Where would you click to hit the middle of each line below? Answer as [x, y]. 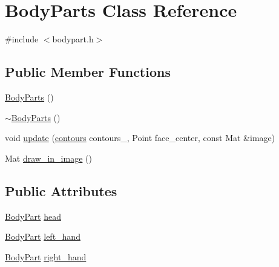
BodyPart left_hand [43, 236]
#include [22, 39]
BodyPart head [33, 216]
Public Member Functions [88, 72]
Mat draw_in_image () [48, 158]
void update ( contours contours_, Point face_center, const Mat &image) [140, 138]
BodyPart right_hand [46, 256]
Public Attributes [61, 190]
